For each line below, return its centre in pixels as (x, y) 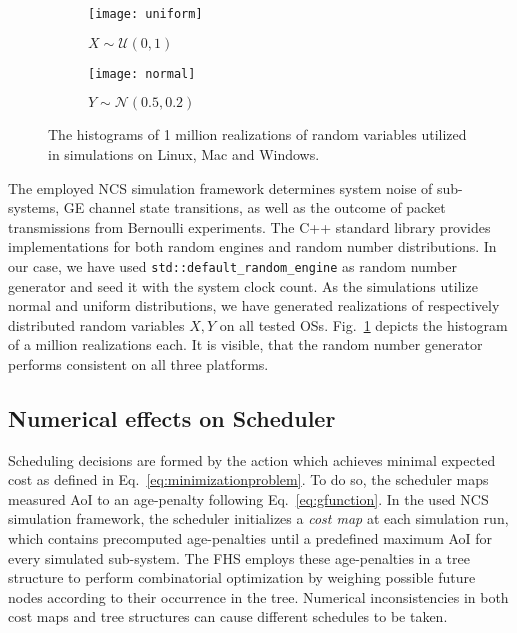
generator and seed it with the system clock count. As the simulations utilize (243, 285)
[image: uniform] (145, 14)
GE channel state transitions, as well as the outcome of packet (254, 207)
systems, (34, 207)
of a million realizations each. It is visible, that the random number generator (245, 344)
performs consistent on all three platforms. (138, 363)
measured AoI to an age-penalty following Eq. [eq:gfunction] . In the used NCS (248, 498)
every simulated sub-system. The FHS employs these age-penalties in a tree (239, 557)
